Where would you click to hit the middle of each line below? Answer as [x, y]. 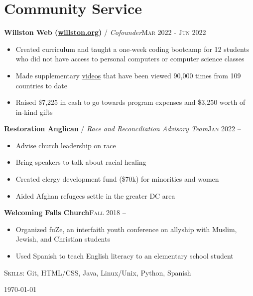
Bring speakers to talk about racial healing [81, 162]
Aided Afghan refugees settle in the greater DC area [95, 195]
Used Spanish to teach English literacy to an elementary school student [125, 256]
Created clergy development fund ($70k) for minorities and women [117, 179]
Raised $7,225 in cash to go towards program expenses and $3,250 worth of [130, 102]
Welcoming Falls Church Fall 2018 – [65, 212]
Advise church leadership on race [66, 145]
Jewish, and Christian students [63, 239]
